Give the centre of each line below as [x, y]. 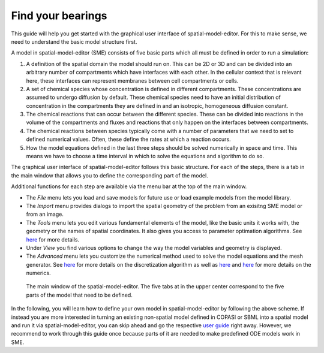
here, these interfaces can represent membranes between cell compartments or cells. [132, 80]
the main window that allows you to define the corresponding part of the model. [109, 175]
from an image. [45, 214]
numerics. [38, 273]
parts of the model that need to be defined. [79, 295]
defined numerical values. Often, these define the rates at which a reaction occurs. [128, 139]
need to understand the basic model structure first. [74, 41]
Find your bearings [59, 16]
